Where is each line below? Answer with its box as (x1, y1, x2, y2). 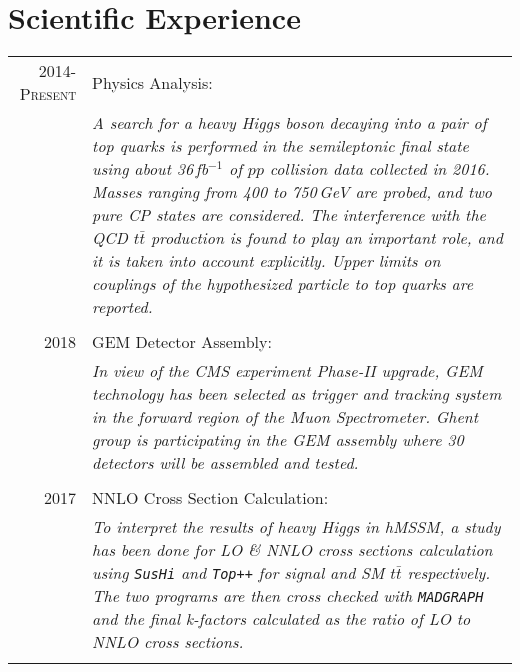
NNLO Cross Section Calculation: (92, 486, 329, 510)
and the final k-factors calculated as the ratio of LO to (92, 607, 471, 631)
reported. (92, 295, 153, 319)
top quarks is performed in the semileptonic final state (92, 134, 469, 158)
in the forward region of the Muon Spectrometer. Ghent (92, 405, 479, 429)
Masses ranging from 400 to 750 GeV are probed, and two (92, 180, 493, 204)
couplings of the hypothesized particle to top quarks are (92, 272, 474, 296)
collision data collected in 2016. (269, 157, 490, 181)
